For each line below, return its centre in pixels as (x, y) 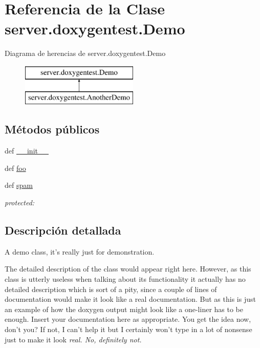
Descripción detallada (63, 230)
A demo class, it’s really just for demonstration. (80, 251)
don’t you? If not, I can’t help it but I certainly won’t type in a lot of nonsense (128, 329)
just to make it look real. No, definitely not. (73, 339)
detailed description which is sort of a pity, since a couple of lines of (111, 289)
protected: (20, 202)
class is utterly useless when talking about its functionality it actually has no (125, 279)
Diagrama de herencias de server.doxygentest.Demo (85, 53)
